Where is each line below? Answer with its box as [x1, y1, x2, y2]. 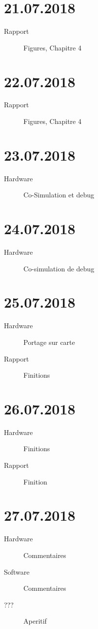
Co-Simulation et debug [23, 190, 95, 200]
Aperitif [23, 616, 47, 626]
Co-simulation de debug [23, 263, 95, 273]
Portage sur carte [23, 337, 75, 347]
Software [4, 566, 30, 577]
